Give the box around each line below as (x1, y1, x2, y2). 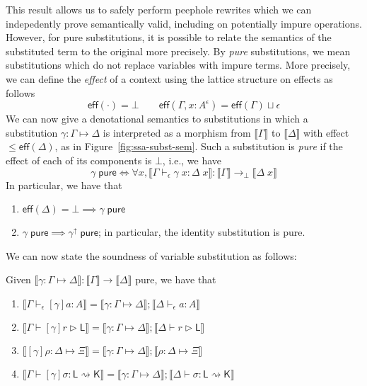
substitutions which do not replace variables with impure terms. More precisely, (6, 57, 351, 72)
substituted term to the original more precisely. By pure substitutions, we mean (6, 43, 351, 58)
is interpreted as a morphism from (103, 125, 251, 140)
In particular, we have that (6, 177, 122, 192)
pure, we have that (135, 272, 216, 287)
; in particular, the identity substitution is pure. (98, 225, 305, 239)
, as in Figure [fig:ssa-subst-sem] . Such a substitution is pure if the (54, 139, 343, 154)
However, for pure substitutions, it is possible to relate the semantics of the (6, 30, 332, 45)
